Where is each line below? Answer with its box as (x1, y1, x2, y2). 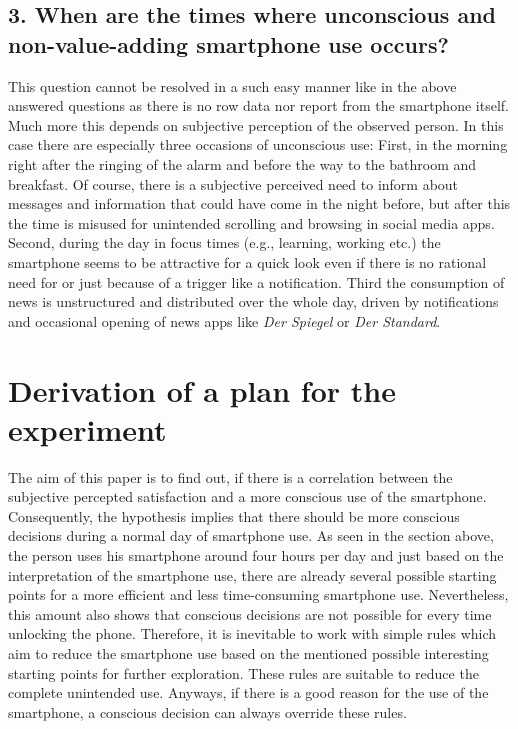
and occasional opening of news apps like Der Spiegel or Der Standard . (8, 310, 441, 331)
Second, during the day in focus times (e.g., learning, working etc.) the (8, 232, 441, 253)
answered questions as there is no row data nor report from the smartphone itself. (8, 95, 509, 116)
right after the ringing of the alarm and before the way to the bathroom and (8, 153, 477, 174)
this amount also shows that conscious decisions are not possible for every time (8, 603, 492, 624)
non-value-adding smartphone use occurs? (8, 28, 449, 59)
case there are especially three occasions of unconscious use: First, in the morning (8, 134, 508, 155)
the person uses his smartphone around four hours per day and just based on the (8, 545, 504, 565)
